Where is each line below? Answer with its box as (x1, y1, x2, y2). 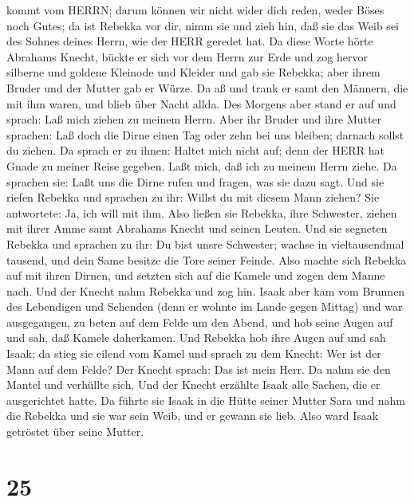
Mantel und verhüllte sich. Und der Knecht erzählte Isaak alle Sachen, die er (6, 376, 380, 393)
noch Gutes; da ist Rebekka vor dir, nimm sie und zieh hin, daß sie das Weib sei (6, 17, 399, 33)
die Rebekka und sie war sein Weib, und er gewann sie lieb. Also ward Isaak (6, 407, 379, 424)
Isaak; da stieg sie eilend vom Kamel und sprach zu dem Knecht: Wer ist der (6, 345, 381, 362)
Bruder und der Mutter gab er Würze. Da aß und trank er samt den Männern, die (6, 79, 408, 96)
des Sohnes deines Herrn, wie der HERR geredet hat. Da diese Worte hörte (6, 33, 373, 49)
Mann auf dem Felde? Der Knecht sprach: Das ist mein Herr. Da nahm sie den (6, 360, 391, 377)
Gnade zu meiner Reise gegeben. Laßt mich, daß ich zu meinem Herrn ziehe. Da (6, 157, 397, 174)
